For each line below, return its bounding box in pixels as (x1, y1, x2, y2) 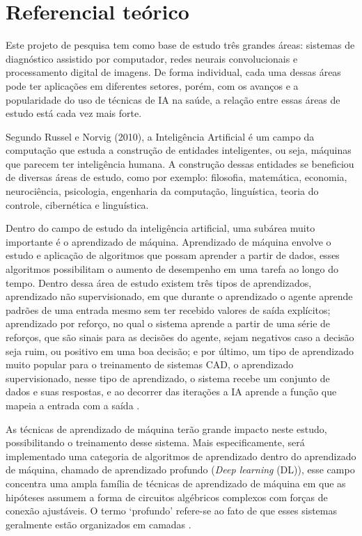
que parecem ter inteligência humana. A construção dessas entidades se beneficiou (6, 156, 354, 171)
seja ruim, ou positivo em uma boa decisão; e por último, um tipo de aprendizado (6, 343, 354, 358)
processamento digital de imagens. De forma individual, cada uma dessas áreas (6, 65, 341, 79)
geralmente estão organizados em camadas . (6, 517, 191, 531)
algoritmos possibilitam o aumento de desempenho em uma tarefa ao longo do (6, 262, 338, 276)
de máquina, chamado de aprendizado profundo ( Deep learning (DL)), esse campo (6, 462, 355, 477)
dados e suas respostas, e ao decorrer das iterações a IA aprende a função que (6, 384, 337, 399)
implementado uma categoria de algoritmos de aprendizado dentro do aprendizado (6, 448, 356, 463)
